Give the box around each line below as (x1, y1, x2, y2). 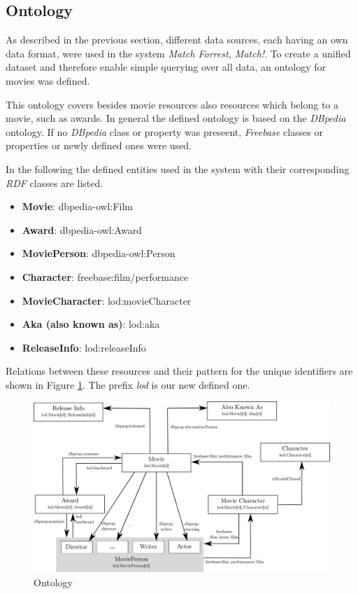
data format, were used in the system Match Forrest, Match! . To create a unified (6, 46, 351, 60)
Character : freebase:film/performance (22, 269, 189, 284)
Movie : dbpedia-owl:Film (22, 199, 133, 214)
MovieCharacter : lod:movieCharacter (22, 293, 192, 308)
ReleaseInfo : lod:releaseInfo (22, 340, 146, 354)
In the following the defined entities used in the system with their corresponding (6, 161, 350, 176)
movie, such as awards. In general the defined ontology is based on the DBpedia (6, 111, 346, 125)
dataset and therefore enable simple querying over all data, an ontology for (6, 60, 327, 74)
